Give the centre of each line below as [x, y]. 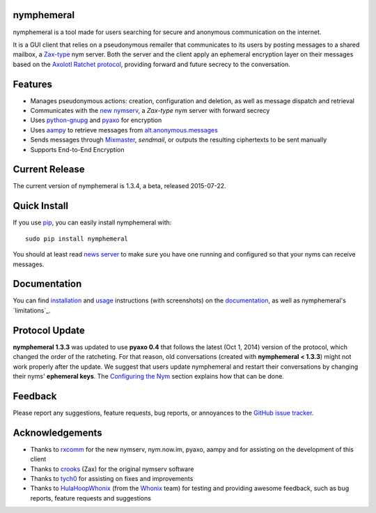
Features [32, 84]
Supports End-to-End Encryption [77, 149]
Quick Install [41, 206]
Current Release [49, 170]
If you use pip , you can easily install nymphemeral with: [92, 222]
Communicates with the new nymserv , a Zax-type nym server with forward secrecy [150, 110]
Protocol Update [49, 330]
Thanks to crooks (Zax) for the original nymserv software [112, 469]
